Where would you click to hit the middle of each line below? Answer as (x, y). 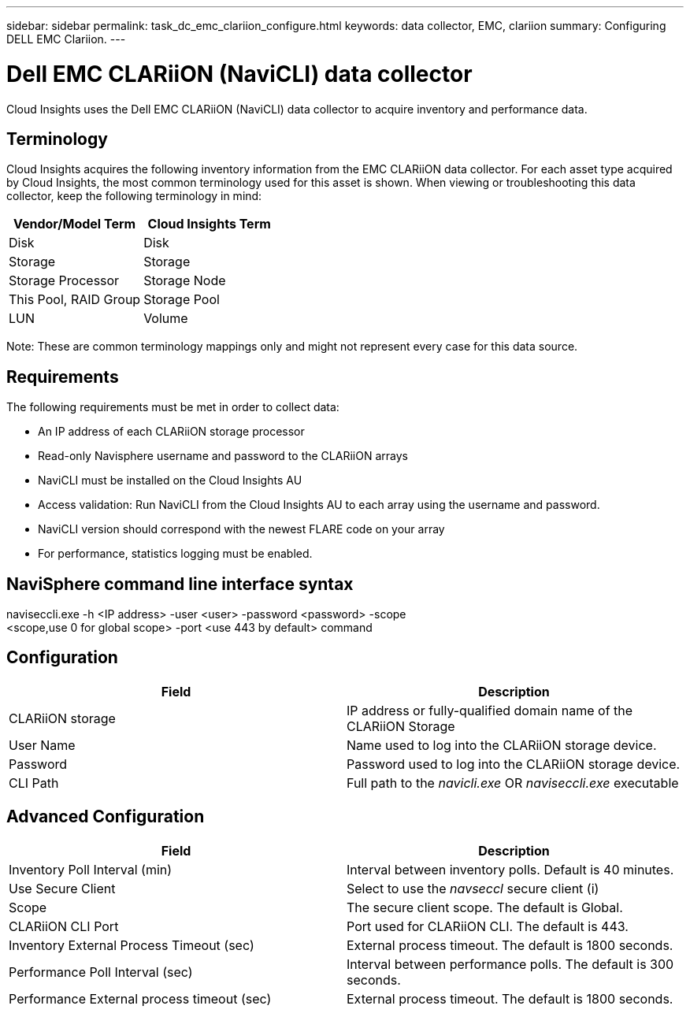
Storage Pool (182, 300)
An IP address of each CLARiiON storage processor (171, 432)
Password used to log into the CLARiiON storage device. (514, 764)
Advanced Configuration (106, 817)
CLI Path (34, 783)
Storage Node (185, 281)
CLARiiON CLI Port (64, 926)
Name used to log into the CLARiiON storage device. (502, 745)
